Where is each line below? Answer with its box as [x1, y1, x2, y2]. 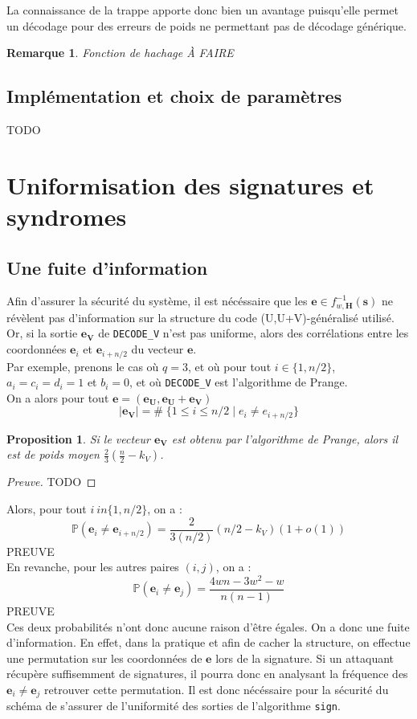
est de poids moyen [6, 446, 100, 463]
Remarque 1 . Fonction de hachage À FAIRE [6, 44, 234, 61]
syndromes [6, 199, 127, 232]
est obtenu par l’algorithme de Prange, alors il [171, 430, 399, 447]
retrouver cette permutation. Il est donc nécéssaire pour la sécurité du [44, 680, 389, 697]
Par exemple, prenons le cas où [6, 357, 159, 374]
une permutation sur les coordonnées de [6, 649, 202, 666]
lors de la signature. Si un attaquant [215, 649, 395, 666]
